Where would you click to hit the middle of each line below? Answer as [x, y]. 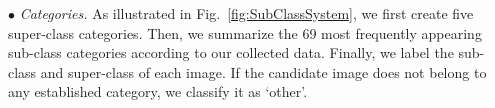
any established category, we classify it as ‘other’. [158, 91]
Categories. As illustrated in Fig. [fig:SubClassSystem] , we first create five [246, 13]
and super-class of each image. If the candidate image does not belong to [263, 71]
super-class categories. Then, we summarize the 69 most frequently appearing [245, 32]
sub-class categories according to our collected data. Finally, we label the [231, 52]
